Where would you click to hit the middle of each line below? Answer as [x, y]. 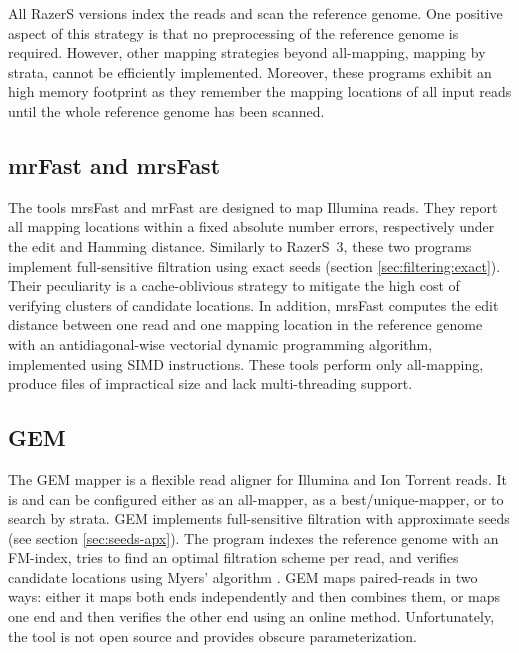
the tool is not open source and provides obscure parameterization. [212, 635]
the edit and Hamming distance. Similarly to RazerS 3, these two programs [240, 245]
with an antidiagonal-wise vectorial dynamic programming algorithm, [220, 343]
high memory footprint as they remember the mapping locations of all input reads [260, 91]
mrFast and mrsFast [114, 164]
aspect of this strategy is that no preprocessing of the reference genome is [233, 32]
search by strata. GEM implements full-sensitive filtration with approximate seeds [259, 518]
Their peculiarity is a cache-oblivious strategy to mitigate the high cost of [234, 285]
